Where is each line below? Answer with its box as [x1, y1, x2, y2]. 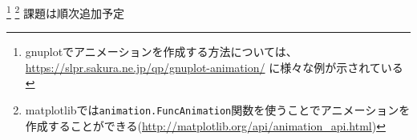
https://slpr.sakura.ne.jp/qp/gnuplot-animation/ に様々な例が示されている [25, 58, 403, 75]
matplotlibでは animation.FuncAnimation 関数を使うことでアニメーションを [25, 102, 411, 118]
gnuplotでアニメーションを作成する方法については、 [25, 43, 298, 60]
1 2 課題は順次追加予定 [6, 2, 125, 21]
